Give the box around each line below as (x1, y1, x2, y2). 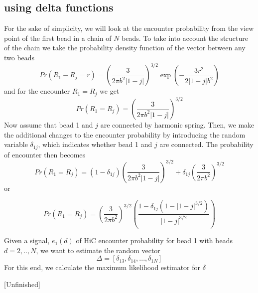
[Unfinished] (4, 279, 40, 290)
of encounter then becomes (4, 149, 86, 159)
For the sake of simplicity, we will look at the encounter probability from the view (4, 23, 254, 33)
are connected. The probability (159, 139, 254, 149)
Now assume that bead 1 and (4, 120, 93, 130)
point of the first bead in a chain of (4, 32, 112, 43)
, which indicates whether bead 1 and (38, 139, 152, 149)
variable (4, 139, 28, 149)
